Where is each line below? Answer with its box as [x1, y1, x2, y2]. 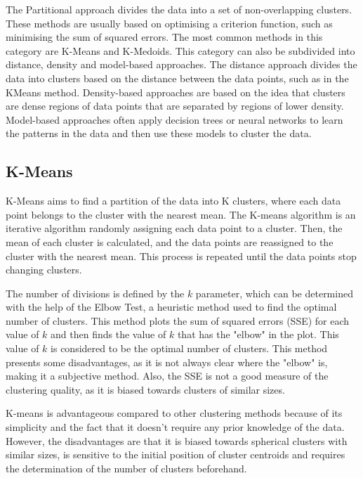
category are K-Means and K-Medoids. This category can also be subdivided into [6, 43, 355, 58]
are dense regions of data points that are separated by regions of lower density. [6, 98, 344, 113]
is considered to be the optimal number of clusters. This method [51, 341, 328, 356]
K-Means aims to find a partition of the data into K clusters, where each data [6, 193, 341, 208]
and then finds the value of [51, 327, 166, 342]
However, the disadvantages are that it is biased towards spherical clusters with [6, 433, 348, 448]
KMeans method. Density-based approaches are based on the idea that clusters [6, 84, 345, 99]
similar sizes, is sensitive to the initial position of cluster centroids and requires [6, 447, 345, 462]
